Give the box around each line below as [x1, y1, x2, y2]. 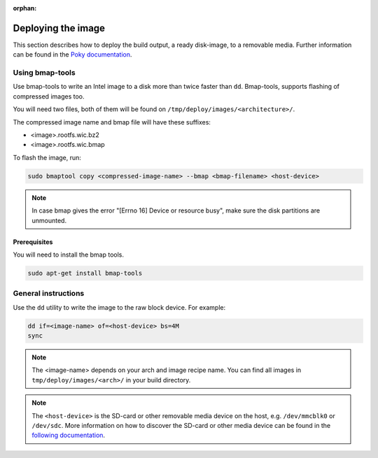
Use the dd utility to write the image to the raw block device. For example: [13, 303, 226, 311]
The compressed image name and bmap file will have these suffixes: [13, 117, 211, 126]
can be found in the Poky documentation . [13, 50, 132, 59]
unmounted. [31, 216, 66, 224]
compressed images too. [13, 92, 85, 101]
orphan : [13, 4, 37, 12]
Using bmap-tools [13, 68, 76, 78]
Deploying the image [13, 22, 105, 34]
